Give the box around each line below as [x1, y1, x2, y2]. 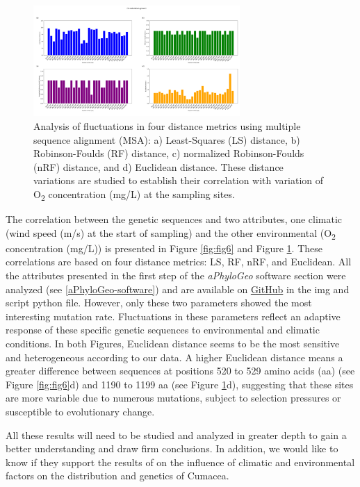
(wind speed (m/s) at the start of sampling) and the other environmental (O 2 [6, 225, 336, 242]
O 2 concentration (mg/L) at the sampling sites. [33, 186, 235, 203]
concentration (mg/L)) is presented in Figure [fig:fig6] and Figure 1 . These [6, 240, 322, 255]
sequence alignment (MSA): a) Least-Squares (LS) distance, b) [33, 132, 300, 147]
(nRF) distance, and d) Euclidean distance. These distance [33, 159, 284, 174]
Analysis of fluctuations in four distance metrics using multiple [33, 119, 301, 133]
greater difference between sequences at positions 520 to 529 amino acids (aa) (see [6, 363, 355, 378]
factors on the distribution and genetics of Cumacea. [6, 468, 229, 483]
